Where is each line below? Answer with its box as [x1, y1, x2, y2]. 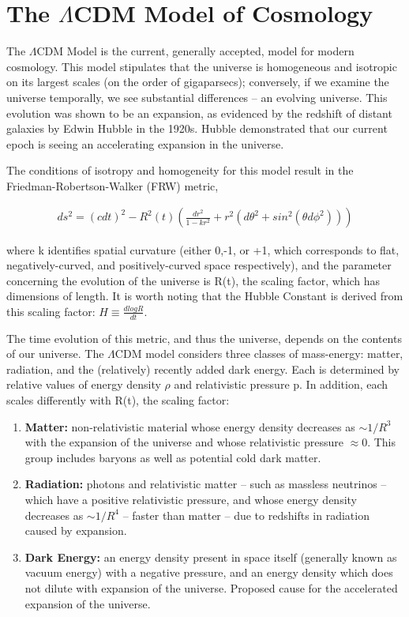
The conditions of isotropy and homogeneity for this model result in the [6, 162, 354, 179]
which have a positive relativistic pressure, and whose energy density [24, 491, 358, 508]
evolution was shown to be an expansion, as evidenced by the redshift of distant [6, 104, 392, 121]
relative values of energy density [6, 376, 161, 393]
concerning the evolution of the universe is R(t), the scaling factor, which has [6, 272, 381, 288]
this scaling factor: [6, 303, 96, 319]
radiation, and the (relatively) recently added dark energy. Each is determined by [6, 360, 400, 377]
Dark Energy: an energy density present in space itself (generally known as [24, 548, 397, 565]
